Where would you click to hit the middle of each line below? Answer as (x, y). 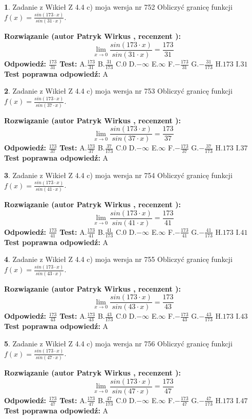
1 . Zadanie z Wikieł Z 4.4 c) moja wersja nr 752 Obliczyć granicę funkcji (118, 7)
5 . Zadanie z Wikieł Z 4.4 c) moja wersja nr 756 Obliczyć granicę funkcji (118, 343)
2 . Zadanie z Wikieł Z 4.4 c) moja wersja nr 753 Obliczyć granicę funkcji (118, 91)
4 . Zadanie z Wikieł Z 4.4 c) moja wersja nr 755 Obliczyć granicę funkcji (118, 259)
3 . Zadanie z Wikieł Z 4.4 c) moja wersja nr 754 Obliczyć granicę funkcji (118, 175)
